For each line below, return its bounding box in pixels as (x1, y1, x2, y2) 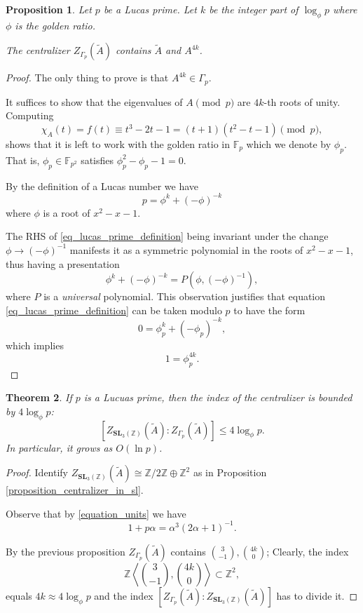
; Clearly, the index (266, 544, 349, 558)
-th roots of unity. (263, 94, 341, 109)
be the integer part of (209, 2, 299, 16)
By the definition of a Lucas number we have (6, 178, 199, 193)
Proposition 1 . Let (6, 2, 92, 16)
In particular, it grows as (6, 440, 113, 454)
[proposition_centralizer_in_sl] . (6, 483, 144, 497)
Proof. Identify (6, 465, 69, 480)
